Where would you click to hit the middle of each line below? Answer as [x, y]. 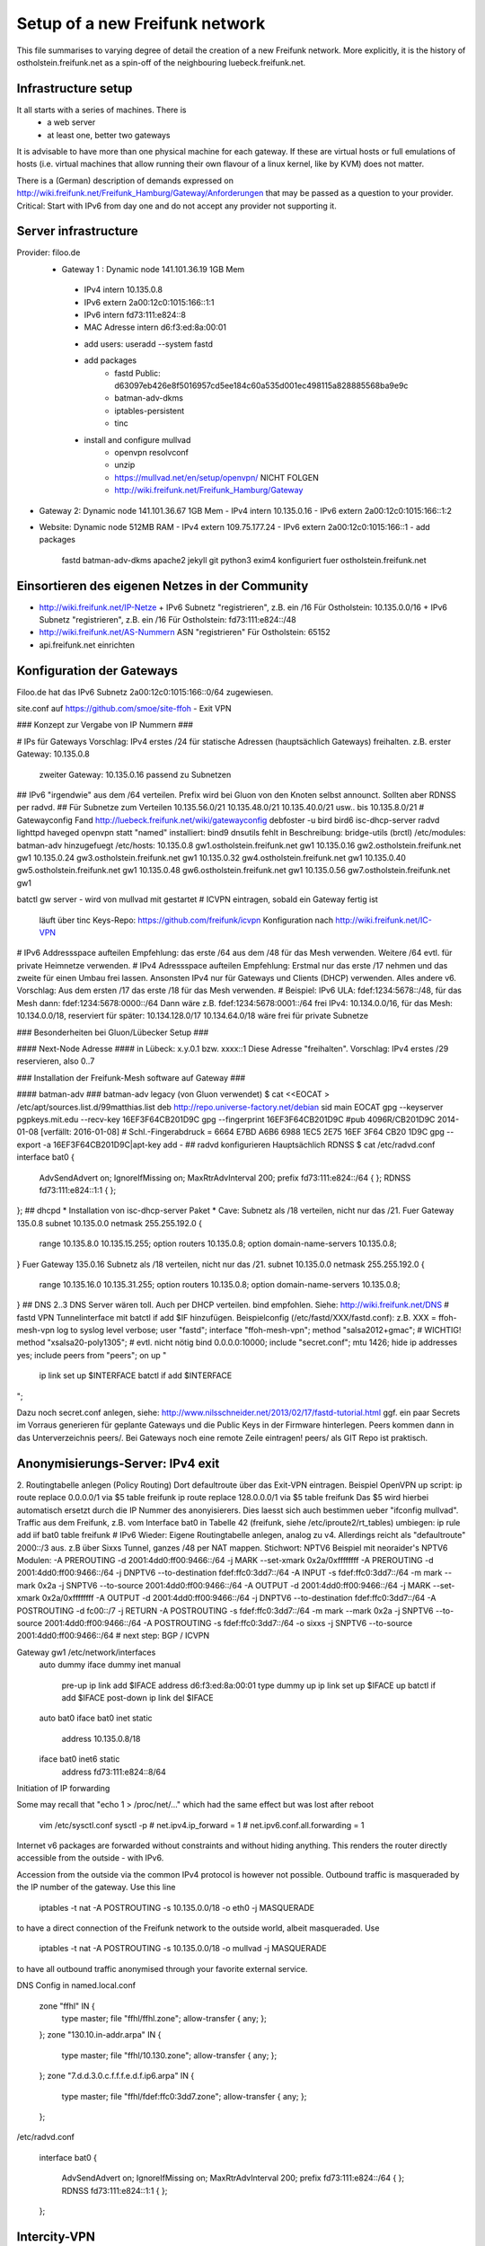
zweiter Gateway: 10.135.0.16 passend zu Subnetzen [135, 774]
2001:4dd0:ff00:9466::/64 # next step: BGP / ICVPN [113, 1636]
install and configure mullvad [137, 439]
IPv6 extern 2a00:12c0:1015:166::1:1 [149, 302]
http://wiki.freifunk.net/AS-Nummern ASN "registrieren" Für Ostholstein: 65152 [185, 632]
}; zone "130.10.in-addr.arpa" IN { [100, 2035]
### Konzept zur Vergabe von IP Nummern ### [105, 725]
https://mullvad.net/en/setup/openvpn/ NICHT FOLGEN [216, 477]
